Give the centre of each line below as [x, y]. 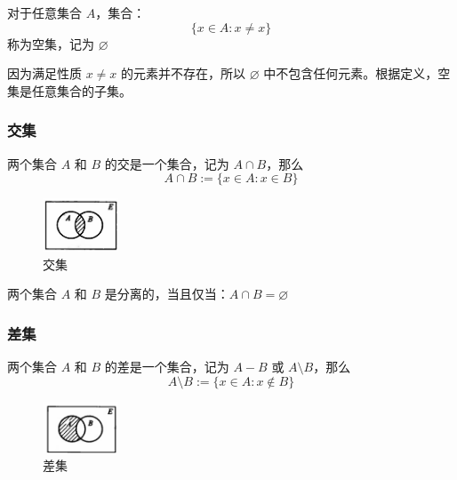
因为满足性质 [44, 73]
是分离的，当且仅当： [167, 294]
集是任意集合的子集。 [69, 90]
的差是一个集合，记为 [167, 367]
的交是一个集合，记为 [167, 163]
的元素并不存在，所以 [184, 73]
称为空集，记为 [51, 43]
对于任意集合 [44, 12]
